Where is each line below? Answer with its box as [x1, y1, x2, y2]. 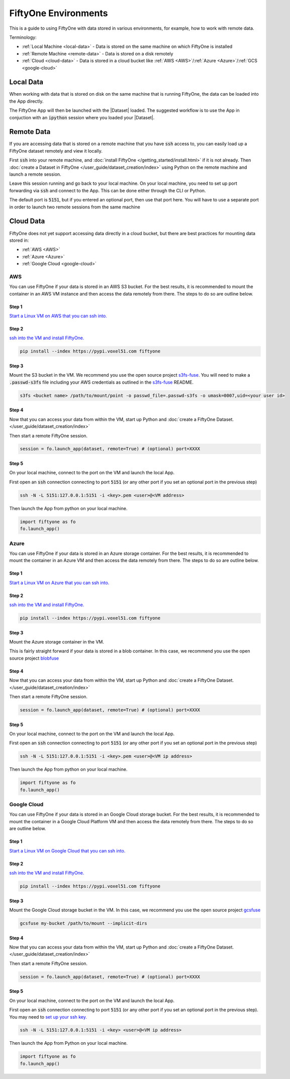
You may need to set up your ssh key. [9, 1014, 87, 1020]
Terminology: [9, 34, 37, 40]
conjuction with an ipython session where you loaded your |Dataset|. [9, 114, 155, 120]
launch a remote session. [9, 171, 61, 177]
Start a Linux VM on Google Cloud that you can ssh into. [9, 847, 126, 853]
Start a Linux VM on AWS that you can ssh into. [9, 313, 108, 319]
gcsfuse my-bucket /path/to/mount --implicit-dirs [20, 920, 148, 926]
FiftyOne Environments [9, 8, 108, 19]
